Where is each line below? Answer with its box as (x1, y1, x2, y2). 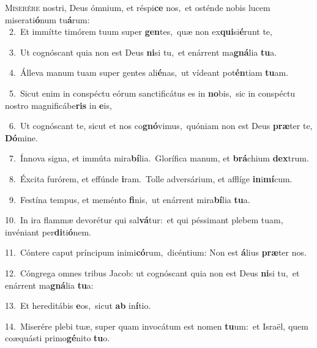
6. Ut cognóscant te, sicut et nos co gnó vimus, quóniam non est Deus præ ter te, (9, 119, 313, 132)
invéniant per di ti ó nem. (5, 225, 91, 238)
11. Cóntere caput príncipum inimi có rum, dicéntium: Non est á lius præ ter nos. (5, 246, 307, 259)
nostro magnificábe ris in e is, (5, 98, 112, 111)
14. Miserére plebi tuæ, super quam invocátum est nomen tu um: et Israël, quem (5, 319, 308, 332)
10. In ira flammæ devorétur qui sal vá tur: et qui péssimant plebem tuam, (5, 213, 283, 226)
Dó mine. (5, 131, 38, 144)
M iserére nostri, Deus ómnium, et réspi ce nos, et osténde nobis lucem (5, 1, 270, 13)
